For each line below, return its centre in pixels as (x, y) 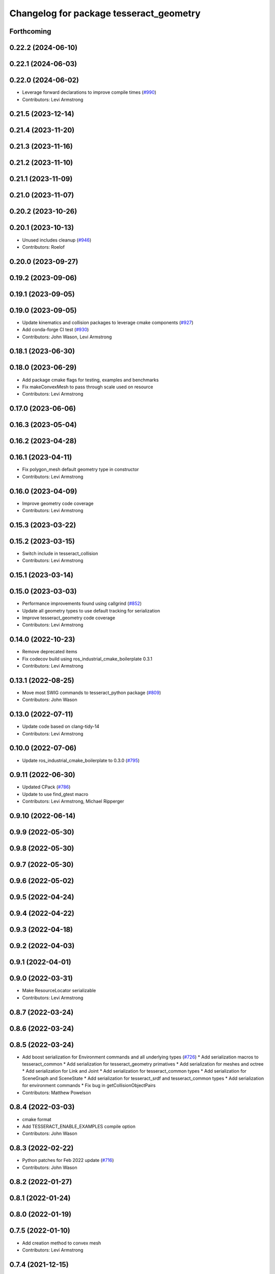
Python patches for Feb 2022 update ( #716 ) (68, 1160)
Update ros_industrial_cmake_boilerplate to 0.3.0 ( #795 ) (81, 760)
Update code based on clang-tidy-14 (61, 727)
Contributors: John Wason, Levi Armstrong (67, 337)
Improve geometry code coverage (58, 503)
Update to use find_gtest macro (55, 794)
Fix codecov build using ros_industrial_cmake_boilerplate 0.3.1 (87, 659)
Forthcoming (30, 31)
